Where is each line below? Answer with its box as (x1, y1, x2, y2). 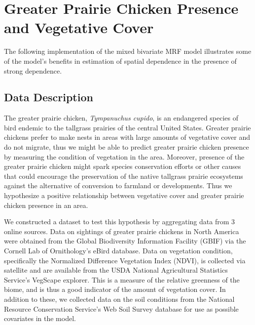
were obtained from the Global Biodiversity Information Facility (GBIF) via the (4, 236, 246, 246)
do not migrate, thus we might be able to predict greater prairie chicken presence (4, 142, 249, 152)
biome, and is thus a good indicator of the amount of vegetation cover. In (4, 284, 226, 294)
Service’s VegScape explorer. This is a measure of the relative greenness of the (4, 274, 240, 284)
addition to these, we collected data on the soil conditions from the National (4, 293, 235, 304)
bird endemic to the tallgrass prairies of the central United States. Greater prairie (4, 122, 251, 132)
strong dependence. (4, 65, 62, 76)
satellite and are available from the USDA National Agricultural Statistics (4, 265, 228, 275)
